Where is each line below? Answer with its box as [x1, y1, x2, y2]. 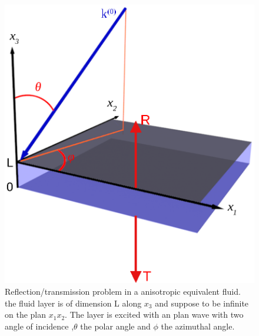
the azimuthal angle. [161, 319, 235, 332]
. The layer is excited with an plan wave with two [65, 308, 244, 321]
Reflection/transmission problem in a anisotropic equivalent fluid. [5, 285, 241, 298]
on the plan [5, 308, 47, 321]
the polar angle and [80, 319, 151, 332]
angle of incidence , [5, 319, 74, 332]
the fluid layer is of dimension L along [5, 297, 142, 309]
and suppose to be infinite [155, 297, 249, 309]
